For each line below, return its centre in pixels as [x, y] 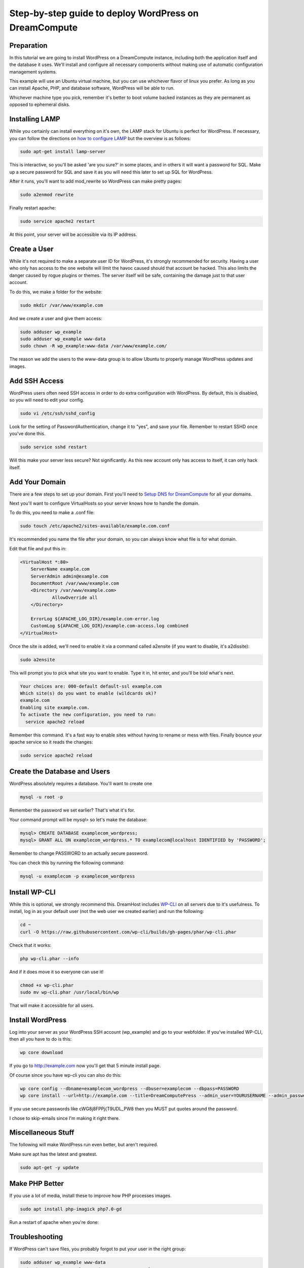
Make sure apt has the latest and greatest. [53, 1154]
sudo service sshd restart [53, 447]
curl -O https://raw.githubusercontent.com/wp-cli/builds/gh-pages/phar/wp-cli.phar [128, 932]
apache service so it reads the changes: [51, 742]
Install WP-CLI [32, 892]
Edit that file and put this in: [38, 548]
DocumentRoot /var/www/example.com [75, 583]
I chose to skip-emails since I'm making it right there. [65, 1118]
